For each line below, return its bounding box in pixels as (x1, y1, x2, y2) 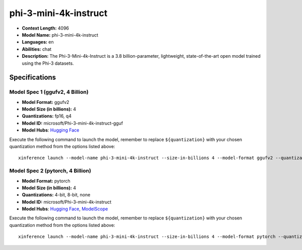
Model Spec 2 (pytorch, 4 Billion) (9, 167, 92, 174)
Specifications (9, 73, 56, 82)
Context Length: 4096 (22, 25, 69, 31)
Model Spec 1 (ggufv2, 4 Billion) (9, 88, 89, 95)
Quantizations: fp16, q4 (22, 113, 71, 119)
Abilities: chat (22, 46, 52, 52)
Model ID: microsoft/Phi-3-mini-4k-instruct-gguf (22, 120, 123, 126)
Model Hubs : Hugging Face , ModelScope (22, 206, 108, 212)
